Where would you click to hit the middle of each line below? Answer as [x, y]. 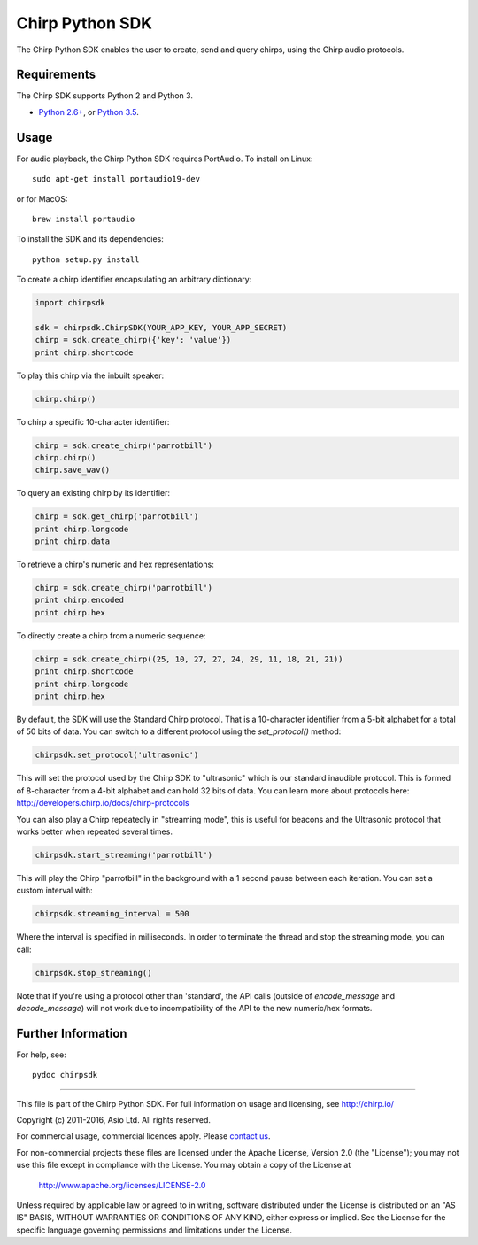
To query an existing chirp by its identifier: [93, 493]
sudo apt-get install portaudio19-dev [116, 179]
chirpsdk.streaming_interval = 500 [112, 914]
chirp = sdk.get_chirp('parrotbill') [117, 517]
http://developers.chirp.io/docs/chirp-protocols [103, 803]
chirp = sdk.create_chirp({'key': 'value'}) [133, 340]
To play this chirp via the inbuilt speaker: [90, 375]
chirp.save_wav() [73, 470]
